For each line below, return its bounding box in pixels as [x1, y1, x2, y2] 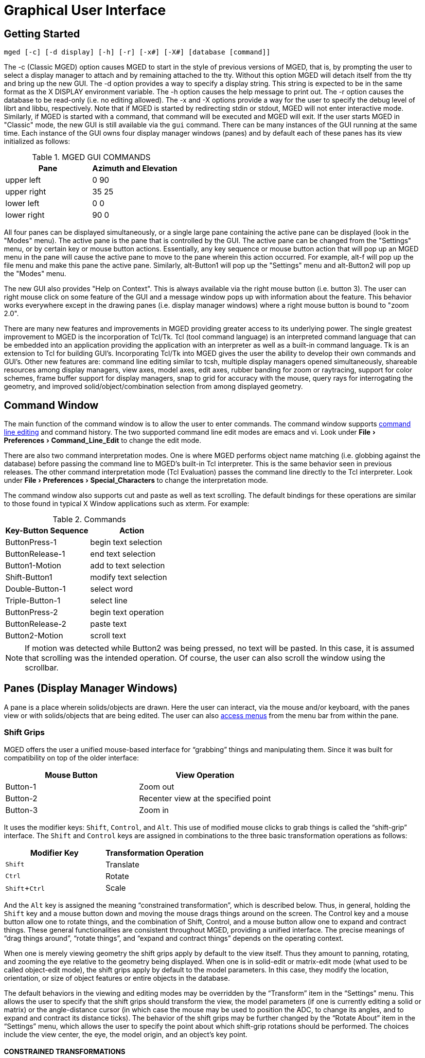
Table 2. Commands [53, 514, 126, 525]
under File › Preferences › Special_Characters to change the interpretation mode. [4, 476, 268, 485]
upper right [5, 187, 46, 197]
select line [90, 596, 127, 606]
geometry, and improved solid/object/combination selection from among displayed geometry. [4, 382, 303, 391]
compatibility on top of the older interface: [4, 753, 139, 762]
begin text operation [90, 607, 164, 617]
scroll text [90, 631, 126, 641]
